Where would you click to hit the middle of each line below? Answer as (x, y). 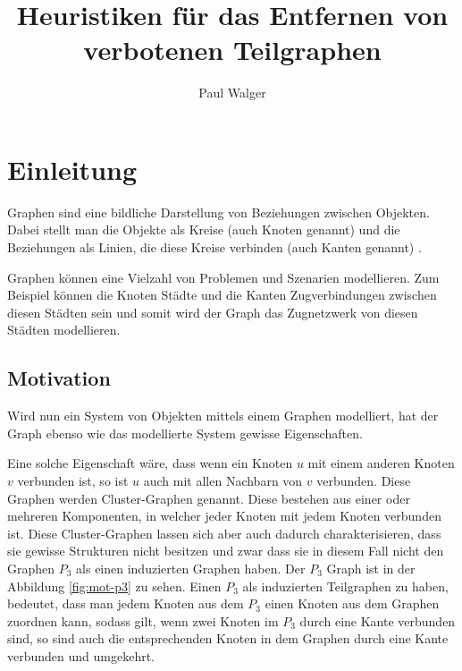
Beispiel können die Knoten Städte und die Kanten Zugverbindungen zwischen (222, 295)
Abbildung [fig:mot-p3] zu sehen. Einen (114, 586)
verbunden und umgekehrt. (81, 655)
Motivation (59, 378)
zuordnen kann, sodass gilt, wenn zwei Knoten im (143, 620)
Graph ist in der (371, 568)
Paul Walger (232, 93)
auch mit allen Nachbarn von (223, 480)
